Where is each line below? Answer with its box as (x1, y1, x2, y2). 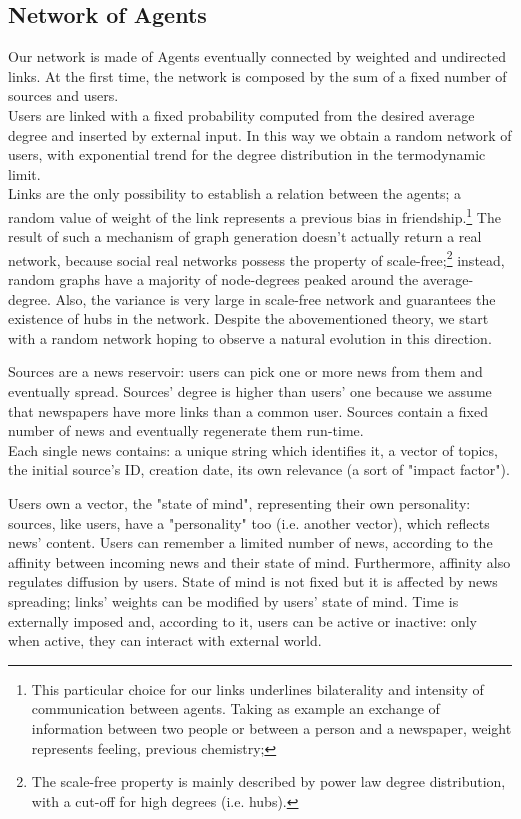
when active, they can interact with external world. (8, 630, 322, 651)
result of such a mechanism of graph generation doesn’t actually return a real (8, 226, 482, 247)
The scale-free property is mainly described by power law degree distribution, (31, 771, 506, 792)
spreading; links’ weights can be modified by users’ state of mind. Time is (8, 590, 459, 611)
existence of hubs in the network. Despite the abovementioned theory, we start (8, 308, 489, 329)
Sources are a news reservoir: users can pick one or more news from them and (8, 361, 483, 382)
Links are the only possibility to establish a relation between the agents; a (8, 183, 461, 204)
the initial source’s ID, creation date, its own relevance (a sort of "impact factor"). (8, 459, 510, 480)
